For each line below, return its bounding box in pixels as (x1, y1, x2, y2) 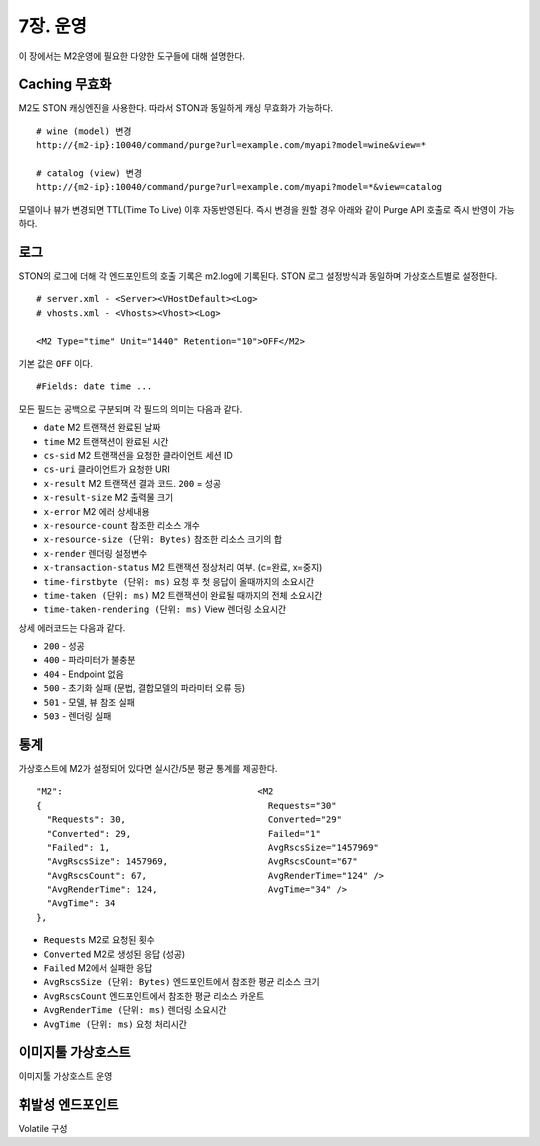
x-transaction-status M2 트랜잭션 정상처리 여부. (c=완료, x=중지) (43, 561, 323, 574)
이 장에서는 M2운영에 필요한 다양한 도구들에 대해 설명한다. (18, 50, 245, 62)
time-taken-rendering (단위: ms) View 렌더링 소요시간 (43, 603, 287, 615)
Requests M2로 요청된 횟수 (43, 934, 155, 946)
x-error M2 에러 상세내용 (43, 505, 150, 517)
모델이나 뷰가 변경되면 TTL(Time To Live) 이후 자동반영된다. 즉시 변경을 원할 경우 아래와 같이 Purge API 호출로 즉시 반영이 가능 (18, 203, 515, 215)
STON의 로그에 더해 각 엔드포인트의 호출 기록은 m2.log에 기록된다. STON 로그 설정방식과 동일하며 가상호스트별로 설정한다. (18, 270, 498, 282)
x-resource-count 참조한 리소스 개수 (43, 519, 200, 531)
